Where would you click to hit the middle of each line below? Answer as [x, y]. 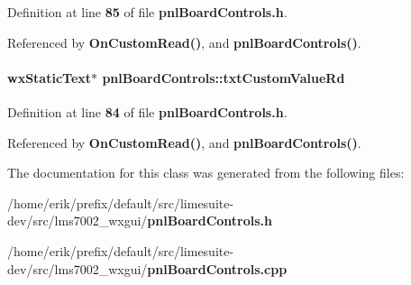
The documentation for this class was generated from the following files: [206, 173]
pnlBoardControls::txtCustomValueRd [224, 77]
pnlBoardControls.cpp [217, 268]
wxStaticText [50, 77]
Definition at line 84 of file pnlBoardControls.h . [147, 111]
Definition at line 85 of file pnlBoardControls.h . [147, 12]
